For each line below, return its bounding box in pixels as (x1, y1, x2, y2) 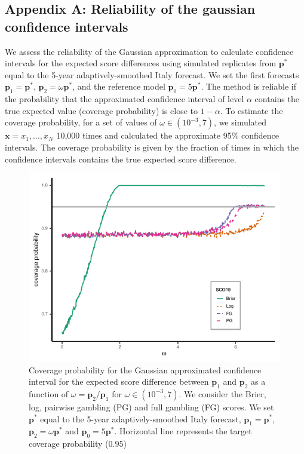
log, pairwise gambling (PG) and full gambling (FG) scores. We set (29, 400, 274, 413)
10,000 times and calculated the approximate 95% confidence (56, 129, 280, 142)
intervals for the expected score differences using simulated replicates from (5, 57, 277, 69)
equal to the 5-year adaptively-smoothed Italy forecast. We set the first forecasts (5, 68, 299, 81)
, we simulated (214, 116, 267, 128)
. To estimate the (220, 104, 283, 116)
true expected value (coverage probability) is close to (5, 104, 198, 116)
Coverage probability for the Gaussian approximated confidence (29, 363, 262, 376)
